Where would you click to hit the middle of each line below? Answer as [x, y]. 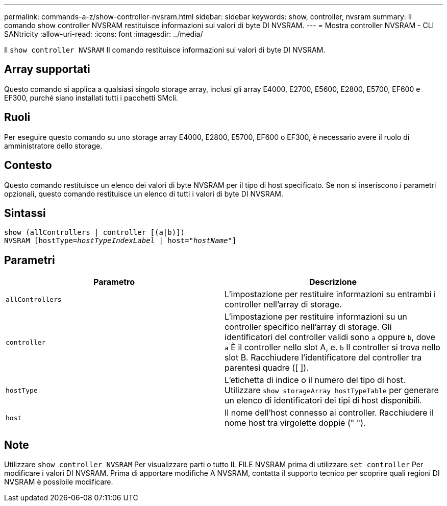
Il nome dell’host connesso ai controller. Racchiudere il [329, 413]
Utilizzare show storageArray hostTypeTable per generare [332, 390]
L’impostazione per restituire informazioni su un [316, 317]
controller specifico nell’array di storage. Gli [308, 327]
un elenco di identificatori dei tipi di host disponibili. [323, 401]
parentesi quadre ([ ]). [267, 368]
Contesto [28, 165]
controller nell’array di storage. [283, 305]
